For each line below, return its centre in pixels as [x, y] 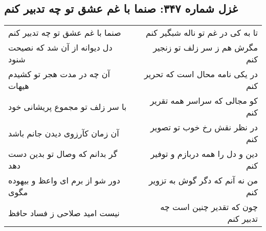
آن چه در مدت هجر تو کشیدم [59, 74]
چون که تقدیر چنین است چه [209, 207]
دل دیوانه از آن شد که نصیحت [60, 48]
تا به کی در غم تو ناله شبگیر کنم [202, 33]
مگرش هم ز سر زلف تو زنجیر [205, 48]
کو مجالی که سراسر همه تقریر [204, 101]
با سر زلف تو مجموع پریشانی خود [68, 106]
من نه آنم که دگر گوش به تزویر [203, 180]
